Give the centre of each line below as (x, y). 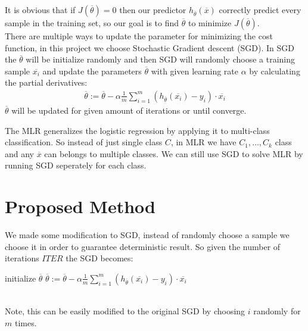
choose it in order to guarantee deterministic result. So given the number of (143, 246)
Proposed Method (80, 206)
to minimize (210, 23)
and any (20, 153)
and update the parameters (92, 71)
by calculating (275, 71)
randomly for (277, 311)
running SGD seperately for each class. (76, 165)
